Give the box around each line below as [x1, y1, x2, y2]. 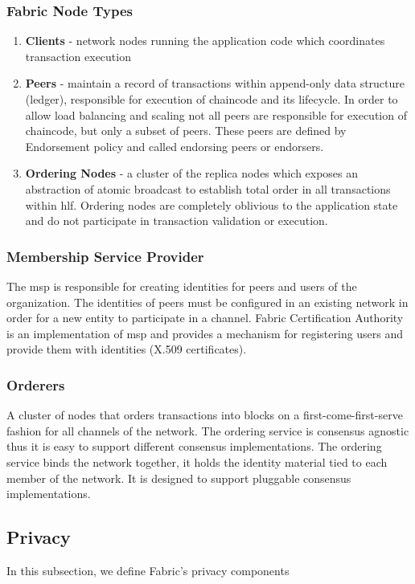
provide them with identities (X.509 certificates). [6, 341, 247, 357]
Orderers [6, 374, 65, 394]
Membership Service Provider [6, 246, 204, 266]
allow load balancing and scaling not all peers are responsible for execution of [25, 106, 407, 123]
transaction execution [25, 47, 131, 64]
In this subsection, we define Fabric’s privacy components [6, 562, 290, 578]
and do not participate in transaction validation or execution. [25, 212, 328, 229]
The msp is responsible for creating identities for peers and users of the [6, 277, 357, 294]
